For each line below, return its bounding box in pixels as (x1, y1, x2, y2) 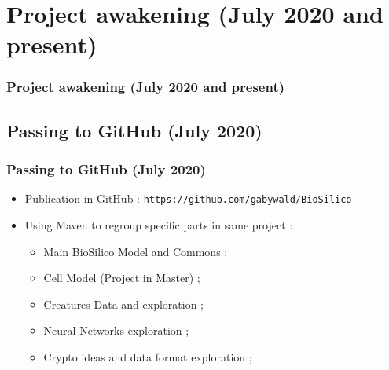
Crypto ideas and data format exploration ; (43, 349, 252, 365)
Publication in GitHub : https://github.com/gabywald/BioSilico (24, 190, 352, 207)
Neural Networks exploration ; (43, 322, 189, 339)
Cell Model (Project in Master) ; (43, 269, 200, 286)
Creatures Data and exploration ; (43, 295, 204, 312)
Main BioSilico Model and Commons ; (43, 243, 228, 259)
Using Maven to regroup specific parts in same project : (24, 217, 293, 233)
